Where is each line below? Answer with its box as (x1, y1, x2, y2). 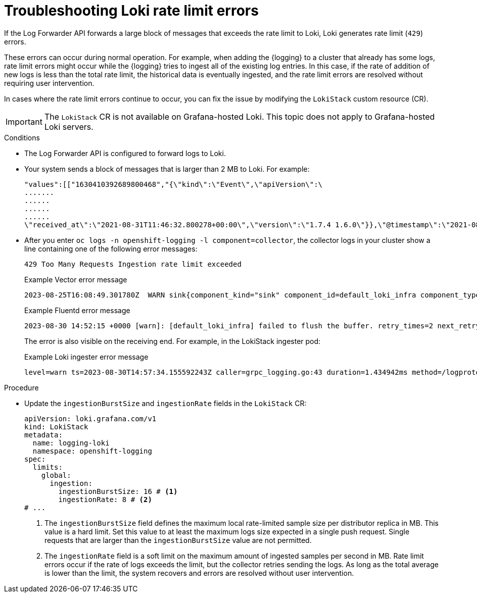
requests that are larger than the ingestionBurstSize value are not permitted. (44, 535, 312, 544)
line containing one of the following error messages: (24, 244, 198, 253)
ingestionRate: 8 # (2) (58, 495, 152, 504)
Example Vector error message (24, 275, 127, 284)
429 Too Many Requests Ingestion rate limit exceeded (24, 260, 242, 268)
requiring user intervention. (4, 78, 94, 87)
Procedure (4, 383, 39, 392)
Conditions (4, 133, 40, 142)
